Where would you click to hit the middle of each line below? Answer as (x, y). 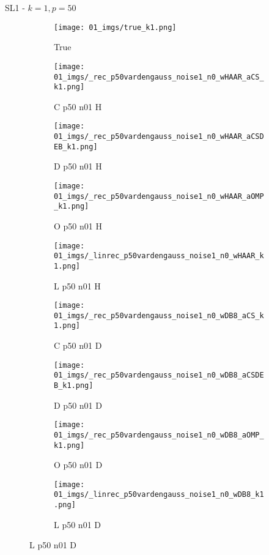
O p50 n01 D (78, 465)
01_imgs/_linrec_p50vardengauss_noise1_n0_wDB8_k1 (159, 495)
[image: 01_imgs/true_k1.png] (115, 27)
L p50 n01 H (77, 285)
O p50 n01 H (78, 225)
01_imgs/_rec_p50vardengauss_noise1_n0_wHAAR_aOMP (159, 196)
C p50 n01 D (78, 345)
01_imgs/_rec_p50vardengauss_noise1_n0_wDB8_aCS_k (159, 315)
